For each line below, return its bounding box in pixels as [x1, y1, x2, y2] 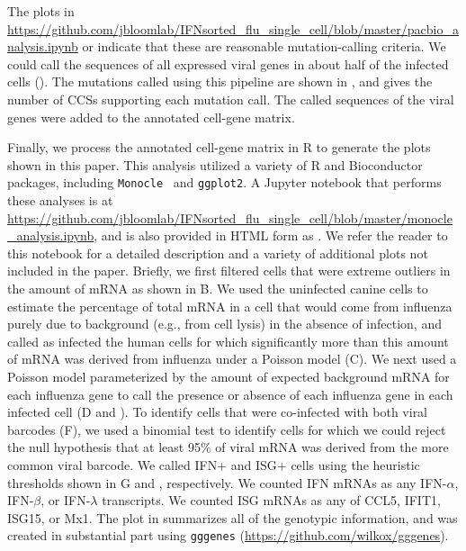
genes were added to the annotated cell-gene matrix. [7, 107, 295, 126]
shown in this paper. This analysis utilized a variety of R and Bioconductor [7, 155, 423, 174]
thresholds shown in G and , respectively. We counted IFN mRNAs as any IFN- [7, 473, 447, 492]
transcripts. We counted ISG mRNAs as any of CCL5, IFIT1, [102, 491, 441, 510]
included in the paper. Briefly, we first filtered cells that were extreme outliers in [7, 261, 451, 280]
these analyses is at [7, 191, 113, 209]
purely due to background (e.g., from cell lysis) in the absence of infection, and [7, 314, 442, 333]
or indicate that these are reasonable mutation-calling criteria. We [82, 37, 446, 56]
